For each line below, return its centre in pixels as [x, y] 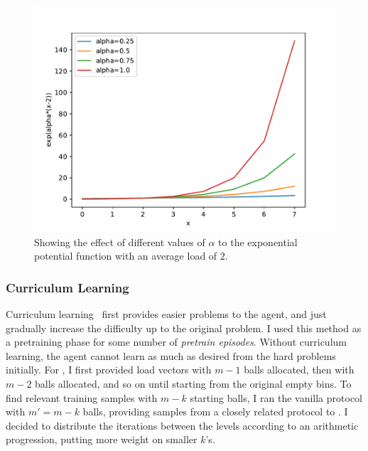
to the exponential [258, 242]
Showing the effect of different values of [120, 242]
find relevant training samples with [82, 397]
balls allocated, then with [299, 370]
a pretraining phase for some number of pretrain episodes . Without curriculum [176, 342]
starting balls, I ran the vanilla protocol [276, 397]
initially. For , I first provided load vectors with [109, 370]
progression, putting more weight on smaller [102, 439]
